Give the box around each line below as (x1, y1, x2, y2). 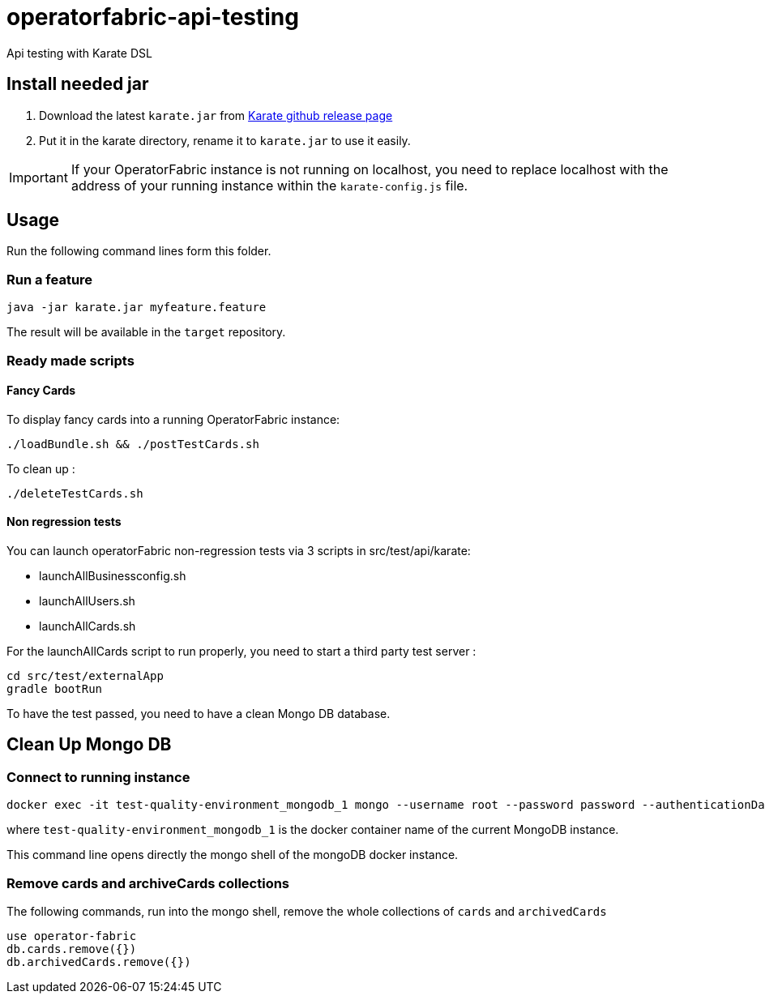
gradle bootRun (6, 682, 103, 695)
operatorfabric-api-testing (6, 3, 299, 31)
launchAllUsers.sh (39, 594, 135, 608)
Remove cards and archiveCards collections (6, 874, 290, 891)
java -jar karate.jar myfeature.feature (6, 301, 267, 314)
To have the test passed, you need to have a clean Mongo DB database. (6, 707, 391, 720)
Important (9, 169, 68, 186)
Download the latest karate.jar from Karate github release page (39, 108, 393, 122)
